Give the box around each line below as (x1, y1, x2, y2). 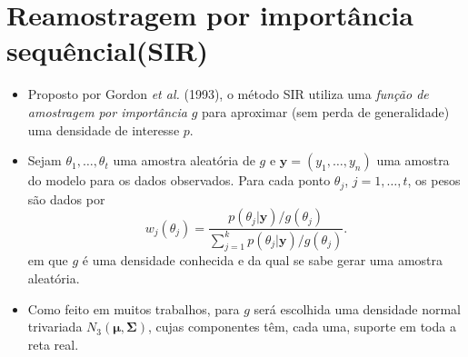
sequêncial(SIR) (6, 32, 209, 69)
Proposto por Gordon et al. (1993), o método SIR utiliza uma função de (27, 84, 429, 104)
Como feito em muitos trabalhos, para (27, 299, 240, 318)
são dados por (27, 189, 105, 208)
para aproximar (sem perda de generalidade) (201, 102, 450, 121)
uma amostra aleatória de (113, 151, 255, 170)
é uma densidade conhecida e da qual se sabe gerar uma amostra (82, 251, 443, 270)
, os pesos (407, 171, 461, 190)
